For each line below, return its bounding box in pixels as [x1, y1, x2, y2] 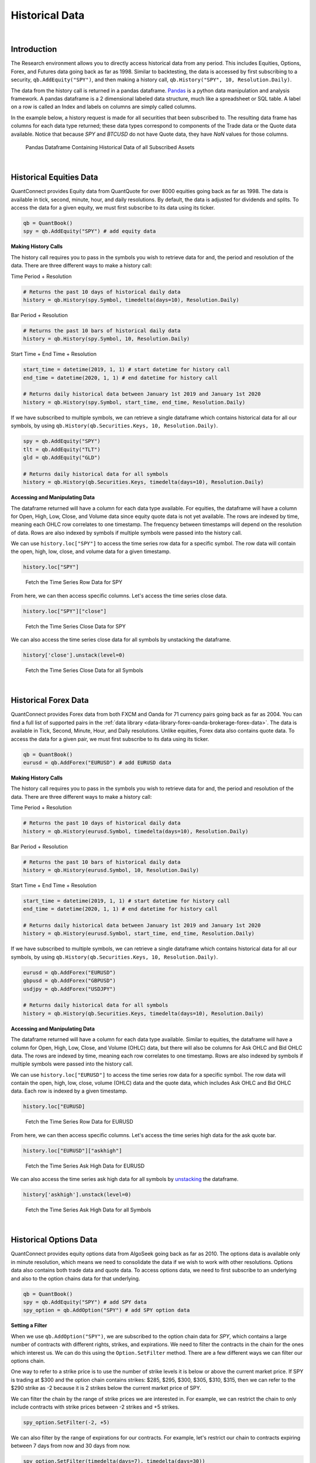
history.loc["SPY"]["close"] [23, 607, 107, 614]
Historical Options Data [11, 1235, 98, 1245]
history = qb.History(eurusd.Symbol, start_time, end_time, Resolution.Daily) [23, 930, 255, 937]
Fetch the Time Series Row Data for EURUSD [25, 1118, 134, 1125]
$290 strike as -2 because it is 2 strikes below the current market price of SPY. [11, 1385, 202, 1392]
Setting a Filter [11, 1322, 47, 1329]
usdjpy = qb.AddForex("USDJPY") [23, 985, 116, 992]
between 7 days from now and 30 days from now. [11, 1443, 131, 1450]
